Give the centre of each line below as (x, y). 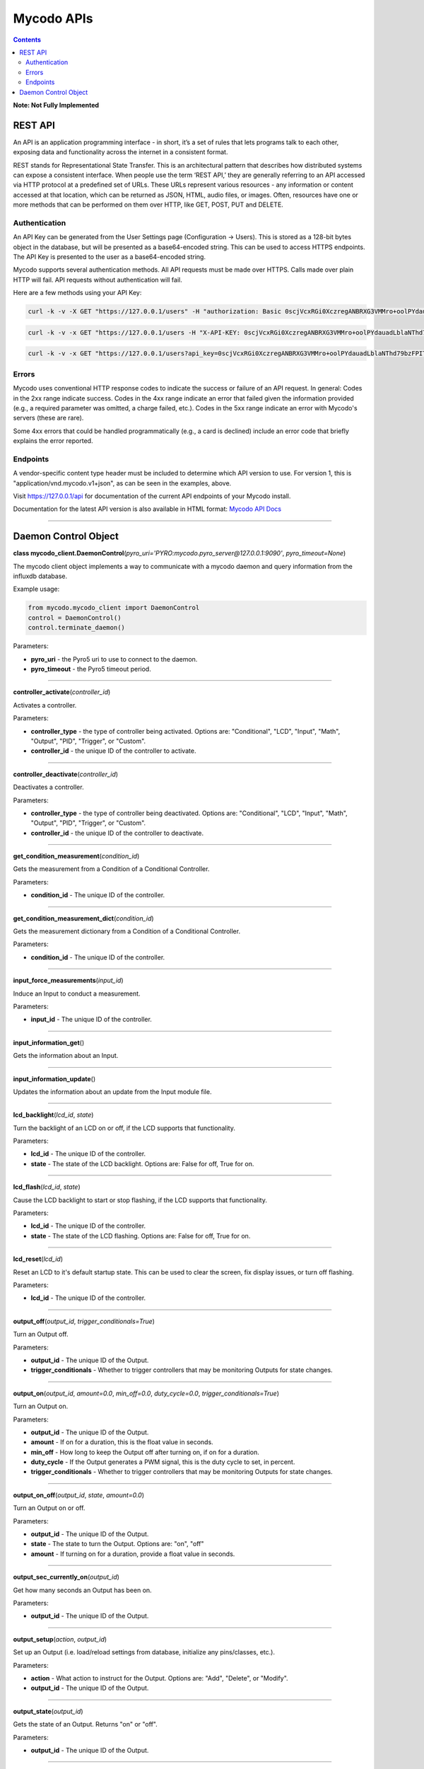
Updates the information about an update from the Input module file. (112, 1091)
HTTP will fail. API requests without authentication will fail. (98, 280)
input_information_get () (49, 1042)
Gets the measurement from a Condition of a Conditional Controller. (111, 869)
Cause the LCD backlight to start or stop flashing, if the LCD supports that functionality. (140, 1200)
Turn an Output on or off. (49, 1508)
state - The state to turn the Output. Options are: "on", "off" (117, 1544)
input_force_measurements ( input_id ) (68, 981)
